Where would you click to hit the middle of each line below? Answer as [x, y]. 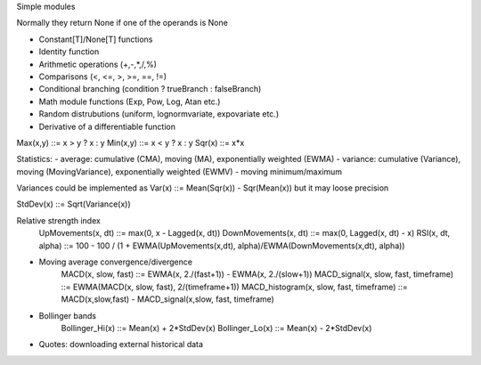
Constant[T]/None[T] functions [96, 39]
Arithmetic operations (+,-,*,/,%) [98, 64]
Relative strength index [59, 220]
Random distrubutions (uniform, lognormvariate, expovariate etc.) [159, 114]
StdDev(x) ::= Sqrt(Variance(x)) [73, 204]
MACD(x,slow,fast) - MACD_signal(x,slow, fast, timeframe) [168, 299]
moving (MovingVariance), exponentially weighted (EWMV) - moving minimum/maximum [179, 171]
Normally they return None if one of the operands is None [122, 23]
